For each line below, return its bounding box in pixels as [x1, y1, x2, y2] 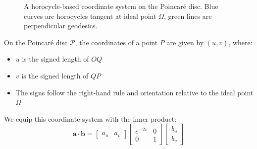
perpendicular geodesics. [24, 20, 98, 31]
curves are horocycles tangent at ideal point [24, 10, 156, 21]
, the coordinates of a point [75, 37, 158, 47]
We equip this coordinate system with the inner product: [4, 113, 177, 124]
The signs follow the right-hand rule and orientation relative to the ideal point [15, 87, 254, 97]
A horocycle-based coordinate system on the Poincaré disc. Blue [24, 1, 218, 11]
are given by [166, 37, 204, 47]
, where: [228, 37, 253, 47]
